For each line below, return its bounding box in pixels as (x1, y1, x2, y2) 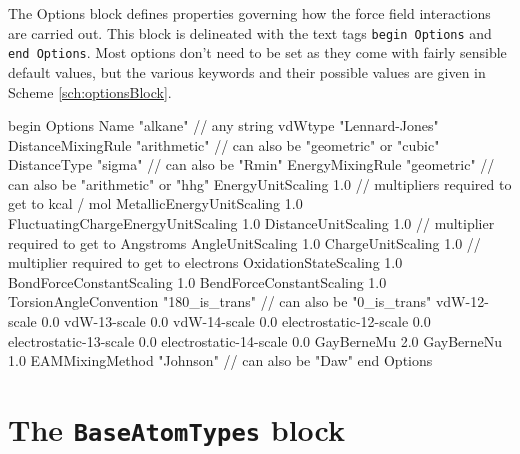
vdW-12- (435, 291, 489, 312)
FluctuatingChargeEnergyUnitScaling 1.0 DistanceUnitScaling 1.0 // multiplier (8, 213, 495, 234)
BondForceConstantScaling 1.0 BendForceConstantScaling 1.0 (8, 271, 387, 292)
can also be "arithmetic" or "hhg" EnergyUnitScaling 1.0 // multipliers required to (8, 173, 512, 194)
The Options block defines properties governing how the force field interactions (8, 3, 491, 23)
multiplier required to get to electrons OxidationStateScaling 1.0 (8, 252, 403, 273)
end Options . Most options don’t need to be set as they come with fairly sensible (8, 42, 507, 63)
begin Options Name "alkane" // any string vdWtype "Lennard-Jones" (8, 115, 439, 136)
